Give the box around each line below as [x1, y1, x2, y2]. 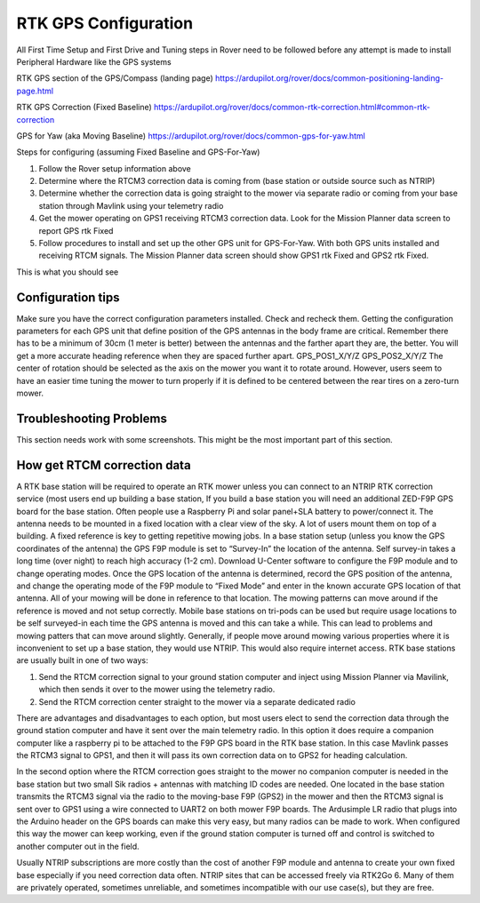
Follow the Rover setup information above [38, 163, 191, 173]
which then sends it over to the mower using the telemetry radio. [38, 684, 276, 695]
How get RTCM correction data [16, 458, 191, 473]
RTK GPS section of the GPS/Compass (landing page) [16, 73, 213, 84]
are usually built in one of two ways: [16, 655, 148, 666]
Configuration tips [16, 290, 120, 305]
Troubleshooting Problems [16, 411, 168, 426]
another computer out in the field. [16, 841, 140, 851]
